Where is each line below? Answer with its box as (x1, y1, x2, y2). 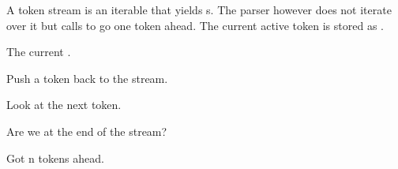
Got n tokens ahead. (6, 149, 104, 166)
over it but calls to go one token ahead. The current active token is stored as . (6, 17, 384, 33)
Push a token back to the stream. (6, 69, 168, 86)
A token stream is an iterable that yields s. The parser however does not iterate (6, 2, 392, 17)
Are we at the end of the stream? (6, 122, 167, 139)
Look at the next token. (6, 96, 122, 113)
